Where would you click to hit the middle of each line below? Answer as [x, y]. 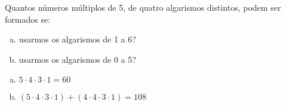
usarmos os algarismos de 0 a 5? [77, 59]
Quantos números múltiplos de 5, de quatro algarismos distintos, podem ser [143, 7]
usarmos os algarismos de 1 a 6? [77, 39]
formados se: [28, 19]
